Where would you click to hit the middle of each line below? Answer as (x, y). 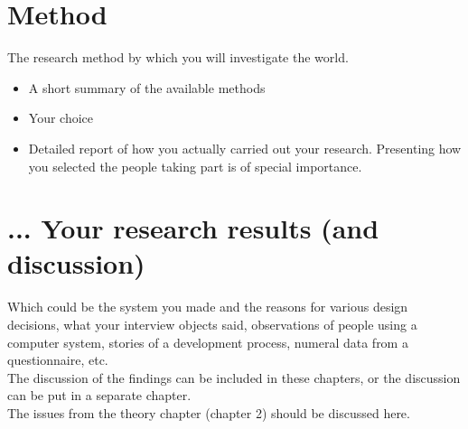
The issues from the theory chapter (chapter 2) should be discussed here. (209, 412)
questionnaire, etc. (58, 360)
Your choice (61, 118)
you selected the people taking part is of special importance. (195, 166)
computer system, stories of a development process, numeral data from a (208, 342)
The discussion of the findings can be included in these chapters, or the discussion (234, 377)
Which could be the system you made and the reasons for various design (208, 307)
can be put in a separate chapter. (99, 395)
